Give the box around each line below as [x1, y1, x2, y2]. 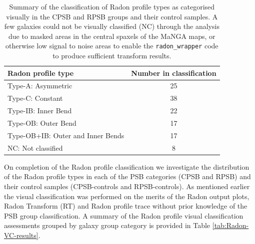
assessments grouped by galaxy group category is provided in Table [4, 220, 210, 231]
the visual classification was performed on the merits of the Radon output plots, [4, 191, 249, 201]
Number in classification [131, 67, 216, 78]
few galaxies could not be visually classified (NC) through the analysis [4, 21, 219, 31]
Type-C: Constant [7, 93, 63, 103]
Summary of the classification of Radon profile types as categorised [9, 1, 215, 11]
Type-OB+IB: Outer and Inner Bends [7, 130, 124, 140]
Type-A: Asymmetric [7, 80, 72, 91]
